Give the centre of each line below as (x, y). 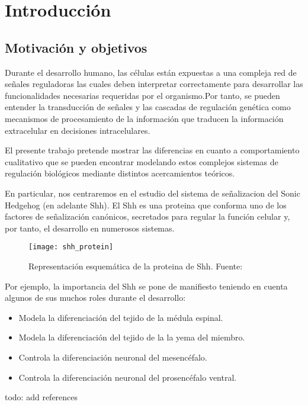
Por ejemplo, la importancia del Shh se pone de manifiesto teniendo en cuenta (146, 286)
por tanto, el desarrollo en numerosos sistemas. (90, 228)
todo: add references (41, 397)
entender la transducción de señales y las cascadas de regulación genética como (148, 107)
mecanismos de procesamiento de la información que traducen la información (144, 118)
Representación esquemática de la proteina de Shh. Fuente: (136, 266)
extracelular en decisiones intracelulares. (78, 130)
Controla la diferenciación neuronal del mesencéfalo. (113, 357)
